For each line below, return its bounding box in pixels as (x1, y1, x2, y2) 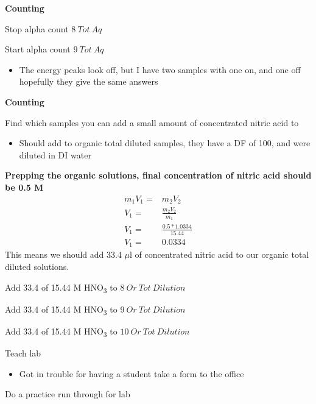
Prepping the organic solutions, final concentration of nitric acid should (5, 169, 312, 182)
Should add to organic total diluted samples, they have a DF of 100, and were (19, 136, 311, 149)
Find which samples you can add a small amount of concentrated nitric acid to (5, 116, 299, 129)
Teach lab (5, 346, 41, 359)
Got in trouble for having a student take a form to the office (19, 367, 244, 380)
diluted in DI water (19, 148, 91, 161)
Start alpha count (5, 43, 71, 55)
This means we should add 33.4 (5, 248, 122, 261)
